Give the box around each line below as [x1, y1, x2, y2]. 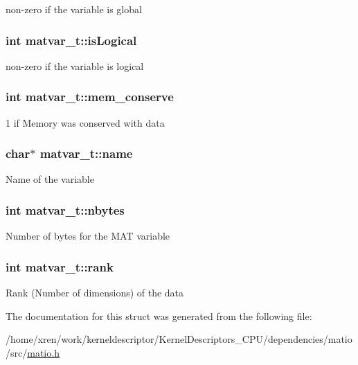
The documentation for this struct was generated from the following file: [6, 308, 312, 323]
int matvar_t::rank [6, 258, 114, 275]
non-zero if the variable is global [6, 2, 142, 16]
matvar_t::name [39, 145, 133, 162]
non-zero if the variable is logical [6, 58, 144, 73]
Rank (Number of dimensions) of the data [6, 285, 184, 300]
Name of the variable [6, 172, 94, 186]
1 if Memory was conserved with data [6, 115, 165, 130]
